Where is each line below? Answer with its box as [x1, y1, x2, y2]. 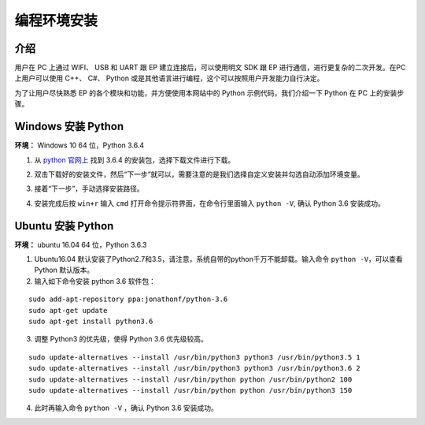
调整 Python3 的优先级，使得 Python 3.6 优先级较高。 [34, 334, 209, 344]
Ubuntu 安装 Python [14, 219, 114, 233]
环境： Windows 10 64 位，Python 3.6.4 [14, 140, 145, 150]
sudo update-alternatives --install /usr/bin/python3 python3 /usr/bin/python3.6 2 [28, 363, 361, 373]
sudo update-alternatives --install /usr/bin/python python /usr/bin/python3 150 [28, 386, 353, 394]
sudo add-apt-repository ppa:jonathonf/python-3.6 [28, 295, 228, 304]
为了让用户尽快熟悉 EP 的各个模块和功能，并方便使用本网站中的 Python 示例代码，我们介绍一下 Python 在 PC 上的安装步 [14, 88, 405, 98]
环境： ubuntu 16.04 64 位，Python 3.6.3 [14, 240, 147, 249]
